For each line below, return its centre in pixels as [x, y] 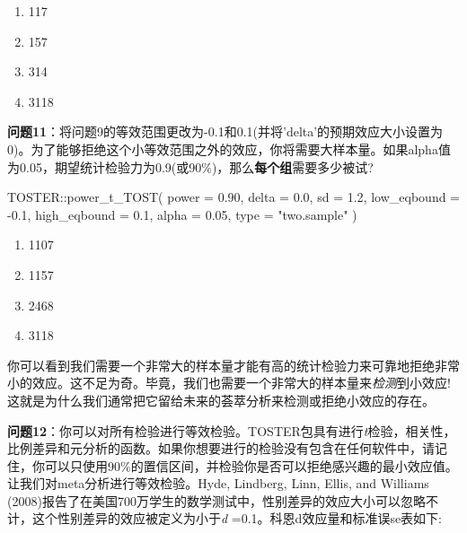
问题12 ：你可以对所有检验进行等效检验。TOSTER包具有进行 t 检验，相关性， [232, 430]
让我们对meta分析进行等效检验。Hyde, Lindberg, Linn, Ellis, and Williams [218, 483]
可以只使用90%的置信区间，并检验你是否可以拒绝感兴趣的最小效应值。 [251, 465]
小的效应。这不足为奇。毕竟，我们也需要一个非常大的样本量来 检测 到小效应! [229, 383]
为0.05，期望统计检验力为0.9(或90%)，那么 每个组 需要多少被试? [190, 166]
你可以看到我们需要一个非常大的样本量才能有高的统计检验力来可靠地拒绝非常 [233, 365]
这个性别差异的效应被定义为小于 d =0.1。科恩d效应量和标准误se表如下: [237, 518]
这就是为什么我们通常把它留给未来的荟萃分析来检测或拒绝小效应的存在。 [221, 400]
